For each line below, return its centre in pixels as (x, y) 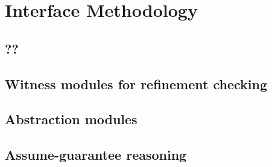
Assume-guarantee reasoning (96, 155)
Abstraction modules (71, 119)
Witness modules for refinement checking (136, 83)
